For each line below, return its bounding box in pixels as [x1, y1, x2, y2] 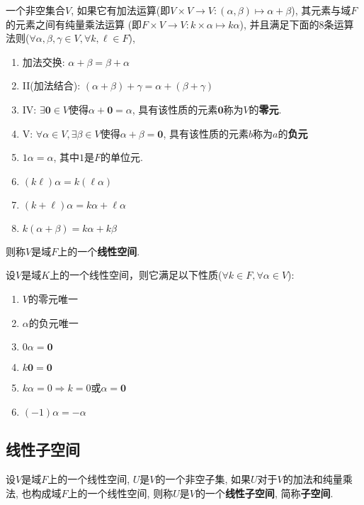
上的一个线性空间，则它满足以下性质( [50, 267, 222, 282]
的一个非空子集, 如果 [155, 471, 251, 486]
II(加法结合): [22, 78, 81, 93]
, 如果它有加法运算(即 [71, 3, 171, 17]
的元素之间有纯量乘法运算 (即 [6, 16, 142, 31]
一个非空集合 [6, 3, 65, 17]
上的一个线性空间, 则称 [67, 485, 174, 500]
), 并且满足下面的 [239, 16, 319, 31]
